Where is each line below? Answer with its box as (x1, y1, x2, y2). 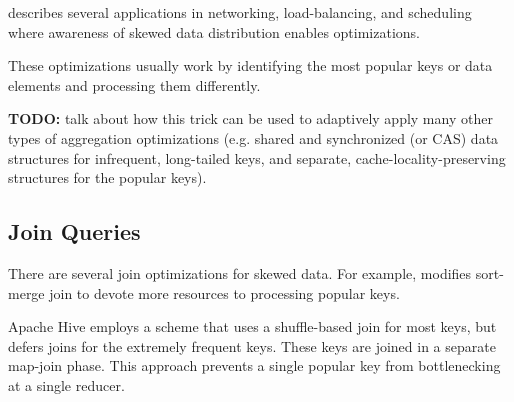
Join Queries (8, 216, 141, 247)
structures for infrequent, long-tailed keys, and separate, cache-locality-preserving (8, 147, 506, 168)
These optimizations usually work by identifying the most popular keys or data (8, 55, 493, 76)
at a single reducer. (8, 374, 125, 395)
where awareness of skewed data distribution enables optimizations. (8, 21, 421, 42)
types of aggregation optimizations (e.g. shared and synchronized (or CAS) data (8, 127, 499, 148)
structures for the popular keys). (8, 167, 207, 188)
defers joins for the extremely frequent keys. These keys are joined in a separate (8, 335, 496, 356)
